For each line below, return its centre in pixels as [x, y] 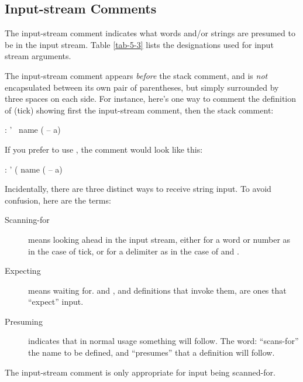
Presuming [24, 321]
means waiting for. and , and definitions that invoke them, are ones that [157, 290]
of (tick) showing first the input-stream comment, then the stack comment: [139, 110]
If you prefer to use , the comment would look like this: [104, 149]
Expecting [23, 271]
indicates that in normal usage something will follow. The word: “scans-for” [163, 341]
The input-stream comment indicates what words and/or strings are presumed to [150, 33]
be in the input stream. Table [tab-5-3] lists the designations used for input [139, 44]
